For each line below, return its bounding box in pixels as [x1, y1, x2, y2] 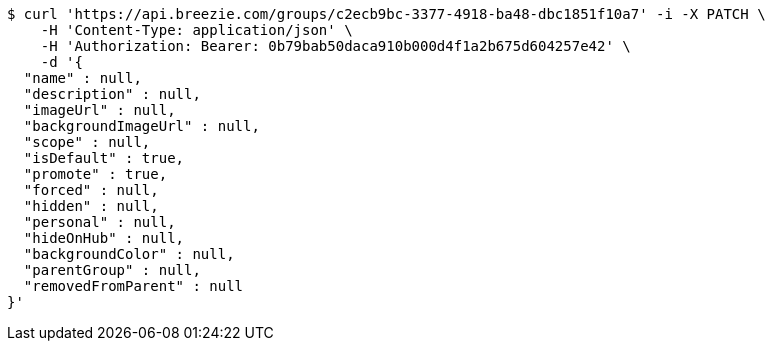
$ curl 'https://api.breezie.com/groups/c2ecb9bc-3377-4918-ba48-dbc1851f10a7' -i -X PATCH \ [7, 6, 766, 22]
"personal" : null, [23, 214, 176, 230]
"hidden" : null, [23, 198, 159, 214]
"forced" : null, [23, 182, 159, 198]
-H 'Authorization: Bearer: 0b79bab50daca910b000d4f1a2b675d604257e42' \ [40, 38, 631, 54]
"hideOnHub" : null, [23, 230, 185, 246]
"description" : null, [23, 86, 201, 102]
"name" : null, [23, 70, 142, 86]
